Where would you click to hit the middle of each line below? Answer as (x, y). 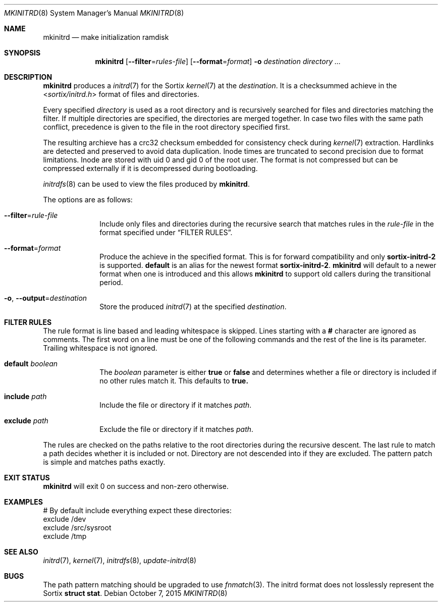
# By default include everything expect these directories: (137, 510)
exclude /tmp (65, 536)
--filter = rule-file (31, 215)
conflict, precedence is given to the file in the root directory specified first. (167, 127)
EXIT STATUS (27, 478)
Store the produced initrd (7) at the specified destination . (193, 307)
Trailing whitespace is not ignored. (100, 348)
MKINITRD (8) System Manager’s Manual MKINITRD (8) (94, 13)
